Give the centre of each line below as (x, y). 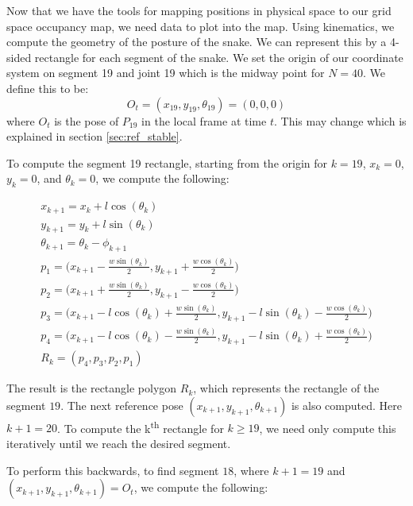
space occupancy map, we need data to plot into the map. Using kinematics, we (201, 26)
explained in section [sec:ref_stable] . (95, 136)
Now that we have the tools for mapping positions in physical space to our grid (199, 10)
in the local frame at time (204, 120)
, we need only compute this (328, 428)
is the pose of (87, 120)
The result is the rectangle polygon (92, 388)
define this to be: (48, 88)
